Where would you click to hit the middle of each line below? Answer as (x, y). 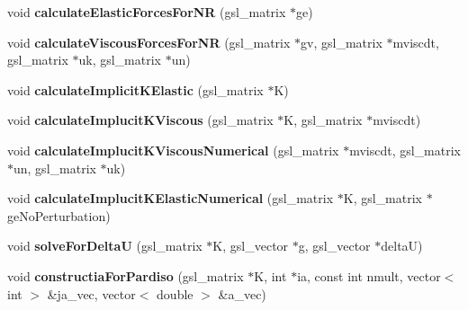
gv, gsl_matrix (342, 42)
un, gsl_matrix (55, 168)
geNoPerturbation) (59, 215)
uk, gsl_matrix (120, 60)
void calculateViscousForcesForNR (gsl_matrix (149, 42)
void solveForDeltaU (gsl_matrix (105, 246)
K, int (270, 275)
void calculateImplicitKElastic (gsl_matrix (135, 89)
